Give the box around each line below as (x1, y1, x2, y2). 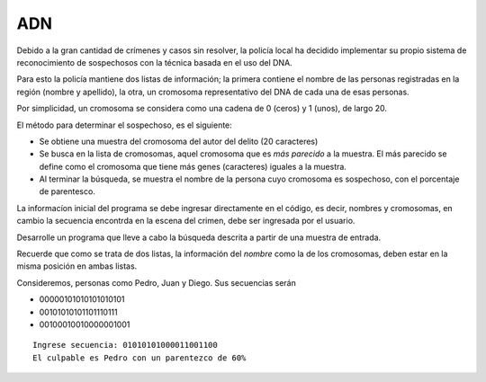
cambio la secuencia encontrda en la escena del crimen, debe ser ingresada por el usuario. (16, 216, 355, 227)
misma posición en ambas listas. (16, 261, 138, 271)
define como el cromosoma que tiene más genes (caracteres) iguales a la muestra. (39, 161, 346, 172)
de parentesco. (39, 186, 96, 197)
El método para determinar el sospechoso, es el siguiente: (16, 120, 233, 130)
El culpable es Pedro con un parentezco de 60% (32, 352, 247, 363)
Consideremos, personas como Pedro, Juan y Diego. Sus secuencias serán (16, 277, 297, 288)
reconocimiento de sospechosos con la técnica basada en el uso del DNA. (16, 57, 292, 67)
